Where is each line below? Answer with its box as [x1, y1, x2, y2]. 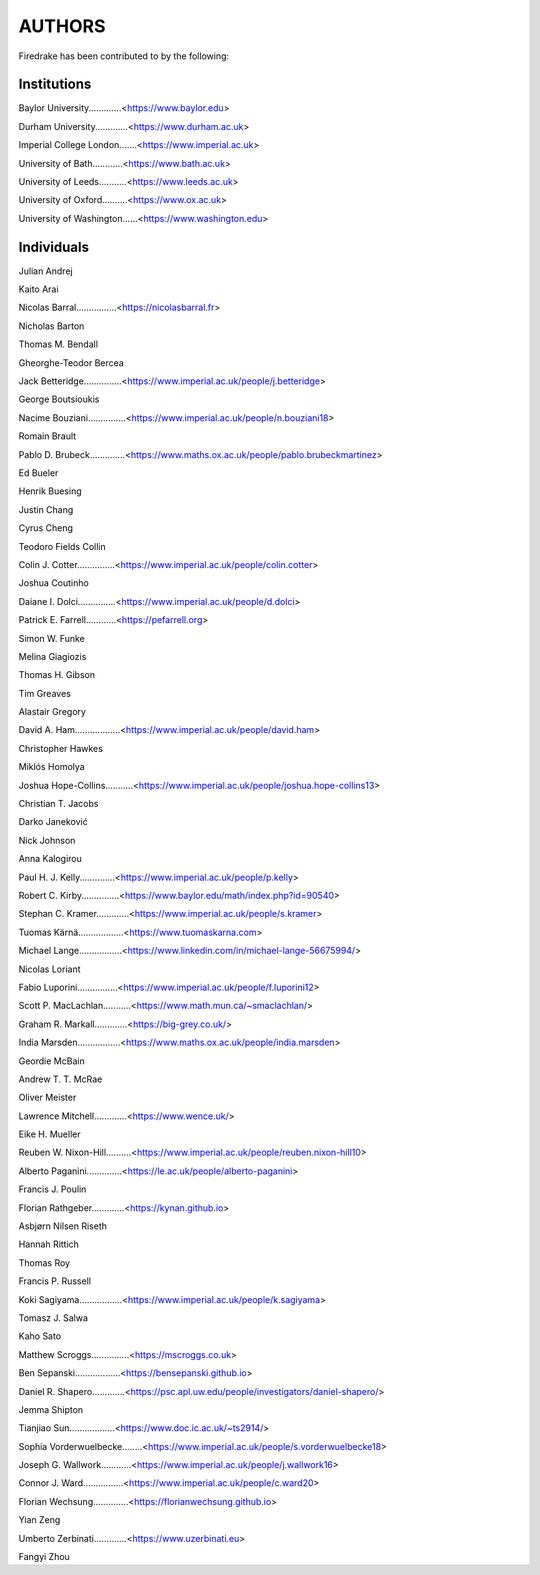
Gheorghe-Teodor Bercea [18, 356, 124, 369]
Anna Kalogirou [18, 853, 82, 865]
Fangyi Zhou [18, 1551, 70, 1563]
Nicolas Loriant [18, 963, 81, 975]
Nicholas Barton [18, 320, 85, 332]
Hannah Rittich [18, 1238, 80, 1250]
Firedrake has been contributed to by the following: [18, 50, 230, 62]
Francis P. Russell [18, 1275, 92, 1287]
